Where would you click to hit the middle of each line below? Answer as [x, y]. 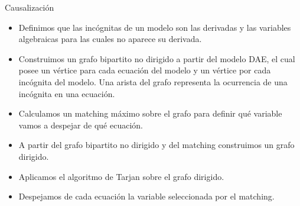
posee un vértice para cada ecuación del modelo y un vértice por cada [145, 70]
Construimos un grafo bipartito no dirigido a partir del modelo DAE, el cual [157, 58]
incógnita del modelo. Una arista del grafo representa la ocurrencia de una [153, 81]
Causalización [30, 7]
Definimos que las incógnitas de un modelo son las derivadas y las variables [155, 27]
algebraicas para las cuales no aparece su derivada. [110, 39]
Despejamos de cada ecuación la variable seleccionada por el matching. [146, 196]
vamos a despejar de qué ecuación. [81, 125]
